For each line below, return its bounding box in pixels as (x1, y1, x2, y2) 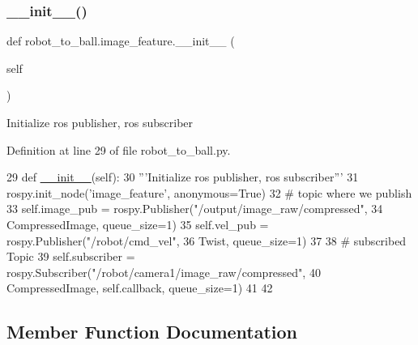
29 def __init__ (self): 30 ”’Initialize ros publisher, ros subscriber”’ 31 (6, 168, 359, 185)
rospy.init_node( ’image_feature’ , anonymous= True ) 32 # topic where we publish (6, 184, 412, 201)
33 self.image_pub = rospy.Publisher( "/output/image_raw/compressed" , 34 (6, 200, 383, 217)
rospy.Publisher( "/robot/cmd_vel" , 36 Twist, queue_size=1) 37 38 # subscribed (6, 232, 407, 249)
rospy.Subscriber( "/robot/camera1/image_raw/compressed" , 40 (6, 263, 321, 280)
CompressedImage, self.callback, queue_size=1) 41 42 (6, 279, 273, 296)
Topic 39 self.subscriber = (6, 248, 135, 265)
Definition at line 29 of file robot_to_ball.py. (6, 141, 231, 158)
